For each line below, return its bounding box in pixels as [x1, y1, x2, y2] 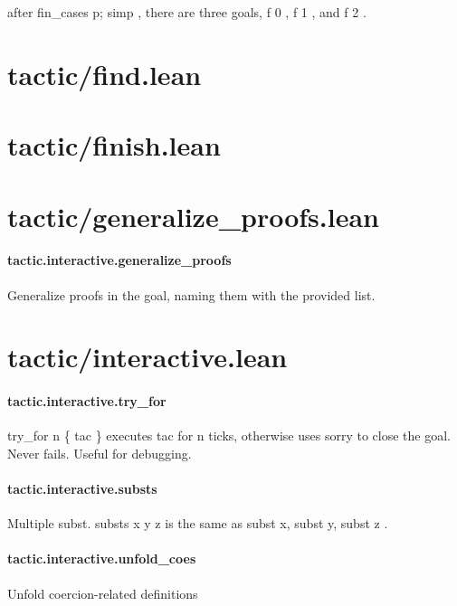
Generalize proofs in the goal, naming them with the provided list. [7, 285, 376, 304]
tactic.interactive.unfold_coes [7, 549, 196, 568]
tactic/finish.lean [7, 127, 221, 164]
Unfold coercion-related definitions [7, 583, 198, 602]
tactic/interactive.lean [7, 338, 288, 375]
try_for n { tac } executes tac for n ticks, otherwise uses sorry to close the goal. [7, 426, 451, 445]
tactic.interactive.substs [7, 479, 157, 498]
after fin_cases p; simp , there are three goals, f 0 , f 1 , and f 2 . [7, 3, 367, 21]
